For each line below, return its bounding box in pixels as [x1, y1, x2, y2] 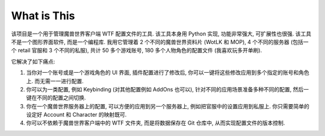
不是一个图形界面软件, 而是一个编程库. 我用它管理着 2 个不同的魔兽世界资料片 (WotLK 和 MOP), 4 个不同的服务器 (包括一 [11, 38, 309, 45]
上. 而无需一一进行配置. [26, 77, 84, 84]
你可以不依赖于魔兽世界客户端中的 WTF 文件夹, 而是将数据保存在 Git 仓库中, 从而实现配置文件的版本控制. [26, 119, 285, 126]
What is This [11, 9, 75, 22]
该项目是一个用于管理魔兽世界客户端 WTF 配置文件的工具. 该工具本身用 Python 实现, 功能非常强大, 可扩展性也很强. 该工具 [11, 30, 312, 37]
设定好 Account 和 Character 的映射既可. [26, 111, 127, 119]
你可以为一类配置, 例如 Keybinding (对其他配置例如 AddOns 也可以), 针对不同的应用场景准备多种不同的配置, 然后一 [26, 85, 309, 93]
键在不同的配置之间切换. [26, 94, 87, 102]
